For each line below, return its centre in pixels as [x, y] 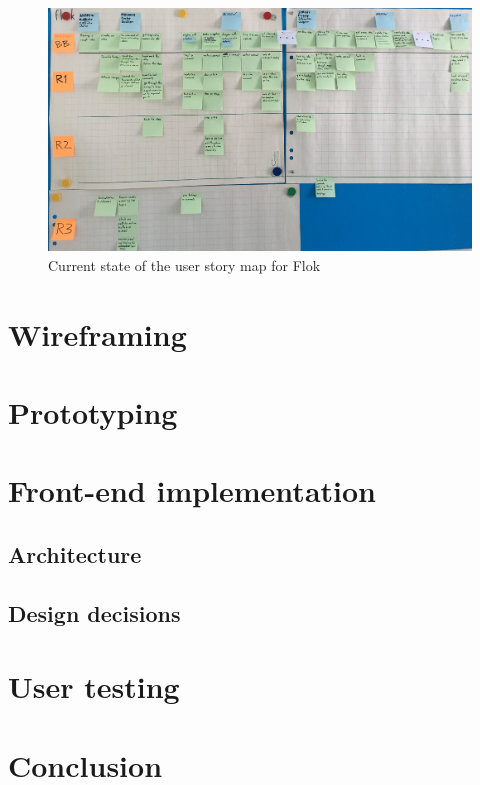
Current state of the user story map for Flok [184, 264]
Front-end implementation [192, 490]
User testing [94, 686]
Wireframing [97, 333]
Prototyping [93, 412]
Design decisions [94, 612]
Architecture [75, 553]
